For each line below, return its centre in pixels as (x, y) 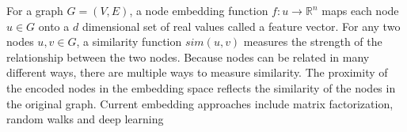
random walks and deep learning (85, 119)
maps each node (360, 10)
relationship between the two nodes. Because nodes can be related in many (188, 57)
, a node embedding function (199, 10)
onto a (54, 26)
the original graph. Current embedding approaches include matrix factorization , (200, 103)
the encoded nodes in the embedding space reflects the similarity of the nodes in (201, 87)
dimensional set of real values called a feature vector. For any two (241, 26)
